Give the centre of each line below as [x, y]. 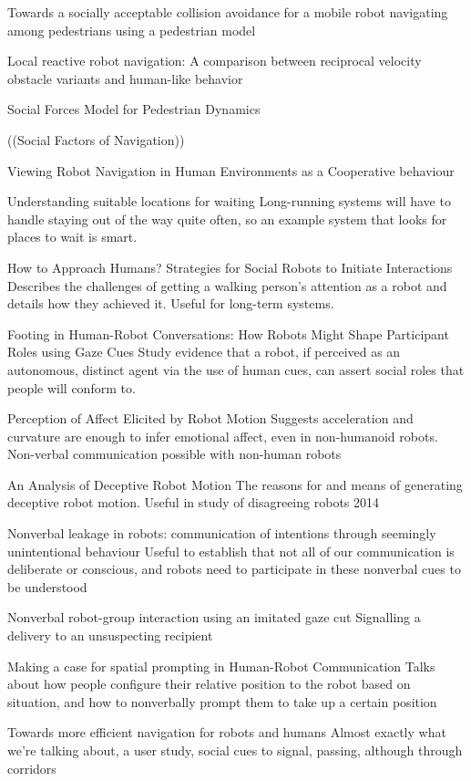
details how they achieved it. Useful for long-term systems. [171, 303]
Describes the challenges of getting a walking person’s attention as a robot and [227, 285]
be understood [47, 586]
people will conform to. [72, 387]
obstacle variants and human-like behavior [125, 78]
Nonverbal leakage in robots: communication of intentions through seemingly [222, 533]
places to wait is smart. [72, 237]
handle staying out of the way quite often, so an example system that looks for [227, 219]
